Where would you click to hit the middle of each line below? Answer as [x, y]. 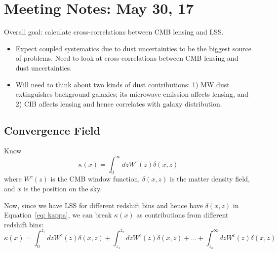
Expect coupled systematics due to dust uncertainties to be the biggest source [133, 48]
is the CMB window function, [95, 179]
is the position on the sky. [63, 188]
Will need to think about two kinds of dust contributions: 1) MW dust [122, 84]
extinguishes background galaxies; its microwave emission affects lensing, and [132, 94]
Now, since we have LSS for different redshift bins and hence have [104, 205]
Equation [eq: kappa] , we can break [58, 215]
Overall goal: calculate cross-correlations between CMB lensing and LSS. [114, 32]
